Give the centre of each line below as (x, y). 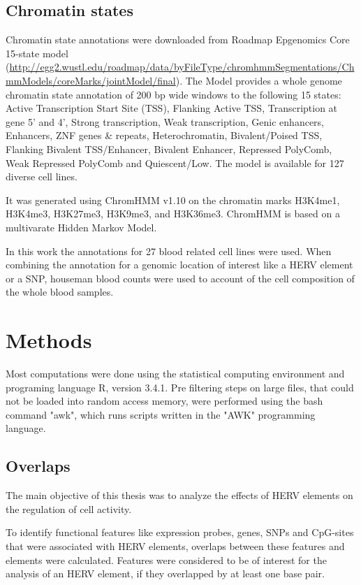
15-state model (37, 53)
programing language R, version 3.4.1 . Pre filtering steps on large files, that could (180, 387)
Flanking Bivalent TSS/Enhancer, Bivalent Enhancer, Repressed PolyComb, (169, 149)
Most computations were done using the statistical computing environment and (175, 374)
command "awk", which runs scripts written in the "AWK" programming (161, 414)
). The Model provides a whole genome (259, 80)
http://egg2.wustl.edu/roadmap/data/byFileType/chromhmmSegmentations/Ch (182, 67)
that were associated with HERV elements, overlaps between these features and (175, 546)
